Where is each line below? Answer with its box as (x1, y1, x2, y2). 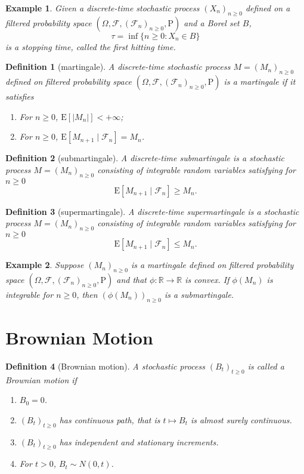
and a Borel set (184, 16, 240, 29)
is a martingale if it (224, 75, 296, 88)
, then (76, 288, 98, 300)
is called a (247, 359, 284, 372)
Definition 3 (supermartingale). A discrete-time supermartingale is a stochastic (5, 205, 299, 217)
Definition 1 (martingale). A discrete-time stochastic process (5, 60, 231, 73)
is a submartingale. (164, 288, 234, 300)
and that (116, 273, 147, 285)
